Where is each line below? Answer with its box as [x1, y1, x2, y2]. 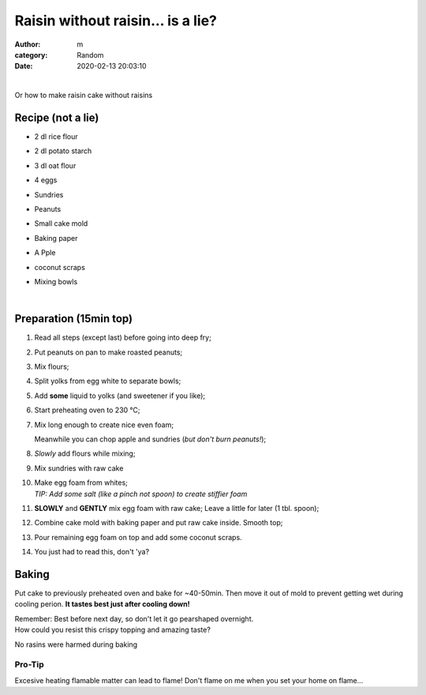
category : [14, 50, 48, 59]
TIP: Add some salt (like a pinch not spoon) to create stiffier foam [34, 489, 248, 498]
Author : [14, 39, 41, 49]
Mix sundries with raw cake [34, 463, 124, 473]
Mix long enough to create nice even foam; [34, 419, 174, 430]
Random [77, 50, 104, 59]
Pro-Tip [14, 659, 44, 671]
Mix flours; [34, 362, 69, 371]
